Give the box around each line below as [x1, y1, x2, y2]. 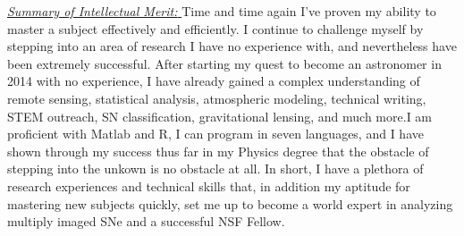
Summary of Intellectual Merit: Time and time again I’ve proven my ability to [7, 2, 436, 20]
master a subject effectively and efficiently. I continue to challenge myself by [7, 19, 424, 38]
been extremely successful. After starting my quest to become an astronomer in [7, 54, 442, 72]
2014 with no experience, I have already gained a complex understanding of [7, 72, 420, 90]
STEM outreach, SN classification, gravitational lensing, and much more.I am [7, 106, 433, 125]
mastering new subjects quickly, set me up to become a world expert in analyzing [7, 194, 453, 213]
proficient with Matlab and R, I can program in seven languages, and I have [7, 124, 424, 143]
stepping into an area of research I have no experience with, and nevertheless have [7, 37, 457, 55]
